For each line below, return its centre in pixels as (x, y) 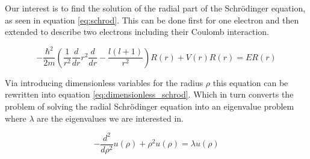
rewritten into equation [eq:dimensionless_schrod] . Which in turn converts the (149, 94)
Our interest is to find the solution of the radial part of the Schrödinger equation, (155, 8)
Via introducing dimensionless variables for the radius (104, 82)
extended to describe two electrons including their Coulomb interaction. (137, 32)
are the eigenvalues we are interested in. (110, 118)
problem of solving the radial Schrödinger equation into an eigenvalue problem (150, 106)
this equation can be (250, 82)
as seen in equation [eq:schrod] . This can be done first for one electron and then (152, 20)
